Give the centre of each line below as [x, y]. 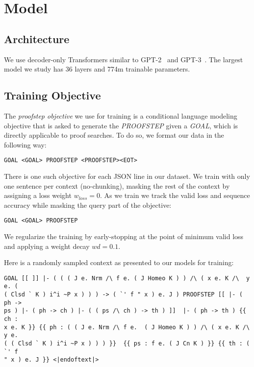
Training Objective [52, 95]
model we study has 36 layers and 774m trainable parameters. [97, 69]
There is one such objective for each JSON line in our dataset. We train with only [127, 176]
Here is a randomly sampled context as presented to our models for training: [119, 262]
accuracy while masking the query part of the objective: [88, 205]
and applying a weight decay [47, 246]
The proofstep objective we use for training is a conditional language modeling [121, 115]
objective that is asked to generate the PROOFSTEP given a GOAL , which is [121, 125]
